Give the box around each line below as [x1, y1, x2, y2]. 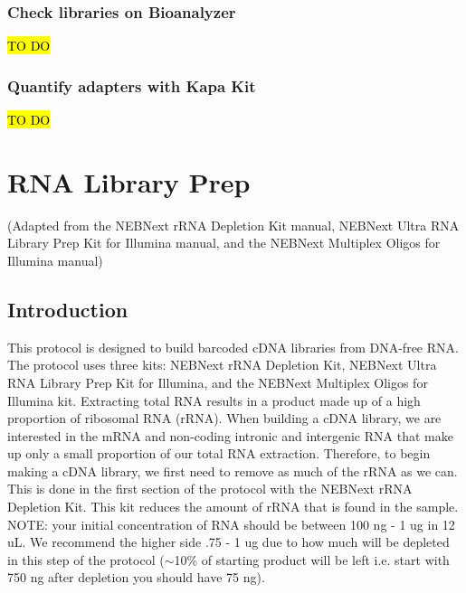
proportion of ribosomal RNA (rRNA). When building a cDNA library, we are [7, 409, 442, 428]
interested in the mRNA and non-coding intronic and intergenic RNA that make [7, 426, 453, 445]
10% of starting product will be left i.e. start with [174, 550, 450, 569]
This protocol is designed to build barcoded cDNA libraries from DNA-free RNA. [7, 337, 459, 356]
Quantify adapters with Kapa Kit [7, 74, 256, 97]
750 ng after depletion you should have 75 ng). [7, 568, 265, 587]
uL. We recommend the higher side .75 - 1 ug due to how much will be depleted [7, 532, 450, 551]
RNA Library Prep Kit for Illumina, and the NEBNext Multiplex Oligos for [7, 372, 428, 391]
